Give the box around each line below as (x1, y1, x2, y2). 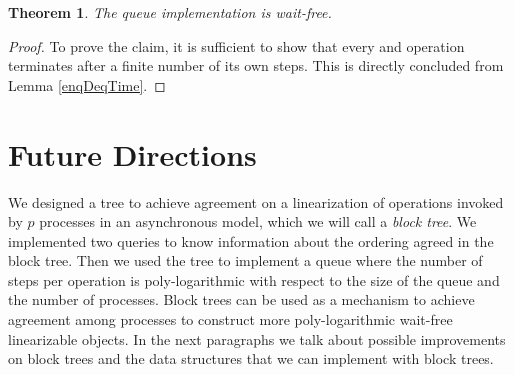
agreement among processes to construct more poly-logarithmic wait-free (8, 309, 453, 330)
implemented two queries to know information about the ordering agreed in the (8, 230, 494, 251)
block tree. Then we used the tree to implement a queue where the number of (8, 250, 483, 271)
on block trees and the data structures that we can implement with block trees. (8, 348, 494, 369)
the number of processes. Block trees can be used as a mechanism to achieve (8, 289, 475, 310)
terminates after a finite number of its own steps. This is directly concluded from (8, 55, 504, 76)
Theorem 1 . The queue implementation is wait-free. (8, 2, 332, 22)
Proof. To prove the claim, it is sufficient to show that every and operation (8, 35, 465, 56)
